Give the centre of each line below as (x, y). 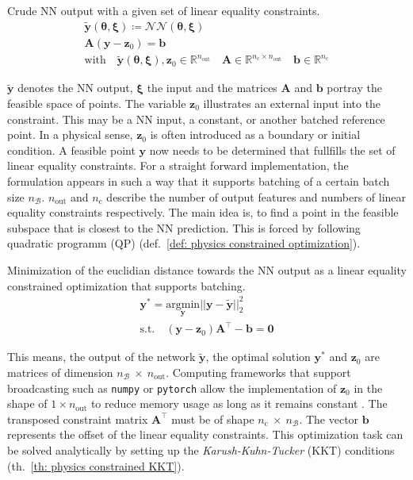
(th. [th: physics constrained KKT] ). (96, 465)
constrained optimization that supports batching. (126, 285)
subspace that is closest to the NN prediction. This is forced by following (184, 227)
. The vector (329, 419)
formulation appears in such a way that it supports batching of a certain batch (199, 180)
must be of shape (213, 419)
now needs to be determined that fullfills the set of (272, 150)
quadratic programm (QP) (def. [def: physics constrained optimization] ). (184, 243)
